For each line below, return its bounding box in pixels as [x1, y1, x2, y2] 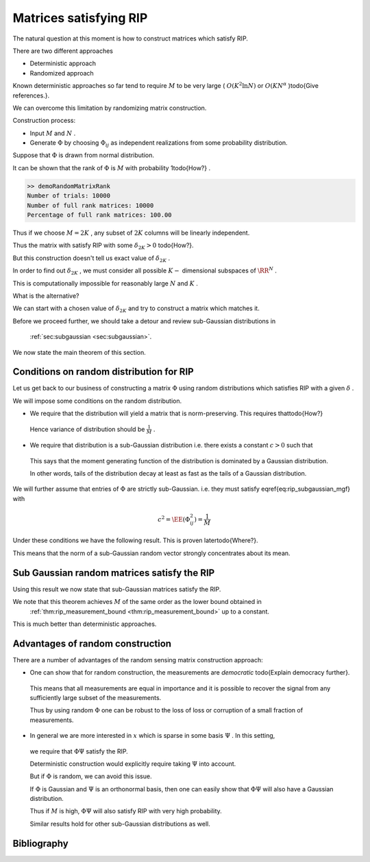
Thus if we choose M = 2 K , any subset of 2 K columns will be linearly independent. [12, 229, 250, 237]
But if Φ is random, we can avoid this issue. [29, 772, 152, 780]
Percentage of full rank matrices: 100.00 [27, 211, 172, 219]
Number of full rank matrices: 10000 [27, 201, 154, 209]
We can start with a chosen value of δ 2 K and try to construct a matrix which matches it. [12, 304, 260, 314]
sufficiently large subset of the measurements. [29, 693, 162, 701]
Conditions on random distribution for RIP [12, 366, 195, 377]
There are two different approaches [12, 47, 113, 55]
